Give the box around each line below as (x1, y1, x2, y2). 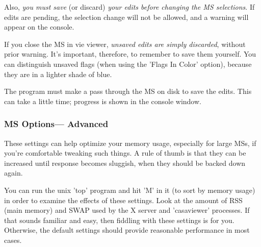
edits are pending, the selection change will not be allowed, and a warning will (4, 11, 249, 22)
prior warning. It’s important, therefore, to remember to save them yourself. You (4, 48, 256, 59)
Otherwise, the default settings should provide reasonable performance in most (4, 225, 250, 235)
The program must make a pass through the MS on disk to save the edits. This (4, 86, 252, 96)
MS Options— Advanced (4, 117, 109, 130)
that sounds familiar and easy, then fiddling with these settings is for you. (4, 214, 234, 225)
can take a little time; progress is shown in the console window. (4, 95, 201, 106)
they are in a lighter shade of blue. (4, 68, 112, 79)
